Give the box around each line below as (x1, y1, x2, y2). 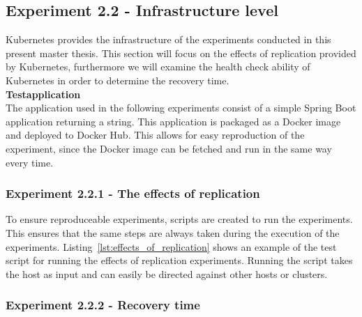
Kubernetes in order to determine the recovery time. (6, 72, 229, 87)
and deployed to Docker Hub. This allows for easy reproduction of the (6, 127, 305, 142)
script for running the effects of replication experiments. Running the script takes (6, 253, 353, 268)
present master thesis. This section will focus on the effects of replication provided (6, 45, 356, 60)
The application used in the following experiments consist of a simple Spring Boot (6, 100, 356, 115)
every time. (6, 155, 54, 169)
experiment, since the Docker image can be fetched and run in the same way (6, 141, 332, 155)
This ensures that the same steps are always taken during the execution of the (6, 225, 340, 240)
